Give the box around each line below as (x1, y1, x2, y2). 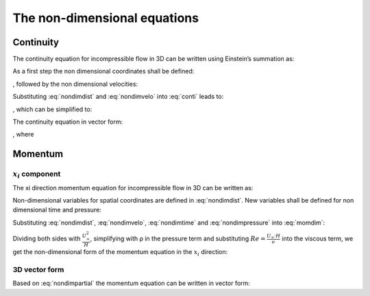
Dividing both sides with (12, 234, 81, 242)
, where (12, 130, 34, 139)
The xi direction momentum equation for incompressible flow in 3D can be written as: (12, 183, 254, 192)
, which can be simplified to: (12, 105, 92, 113)
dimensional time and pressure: (12, 206, 102, 214)
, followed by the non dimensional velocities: (12, 80, 138, 88)
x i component (12, 169, 61, 180)
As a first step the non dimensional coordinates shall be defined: (12, 67, 195, 76)
